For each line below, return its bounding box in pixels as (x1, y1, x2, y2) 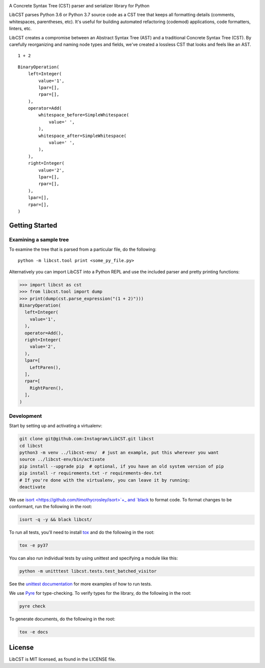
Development (9, 412, 42, 419)
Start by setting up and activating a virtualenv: (9, 423, 103, 429)
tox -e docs (19, 629, 49, 635)
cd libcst (19, 443, 43, 448)
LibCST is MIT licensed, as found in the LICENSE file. (9, 656, 116, 662)
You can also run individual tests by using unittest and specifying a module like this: (9, 555, 178, 561)
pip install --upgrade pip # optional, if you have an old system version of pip (19, 464, 224, 469)
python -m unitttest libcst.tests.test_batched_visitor (19, 568, 157, 574)
